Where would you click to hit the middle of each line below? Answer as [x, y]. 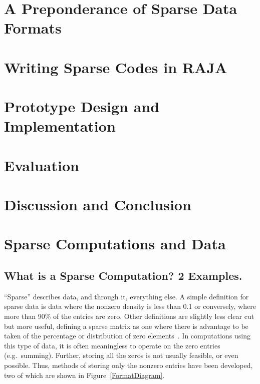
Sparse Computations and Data [115, 244]
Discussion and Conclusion [98, 205]
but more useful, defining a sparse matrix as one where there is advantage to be [126, 326]
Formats [33, 28]
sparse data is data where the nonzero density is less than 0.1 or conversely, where [130, 306]
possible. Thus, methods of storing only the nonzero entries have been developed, [128, 365]
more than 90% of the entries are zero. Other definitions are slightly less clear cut [129, 316]
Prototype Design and [82, 106]
